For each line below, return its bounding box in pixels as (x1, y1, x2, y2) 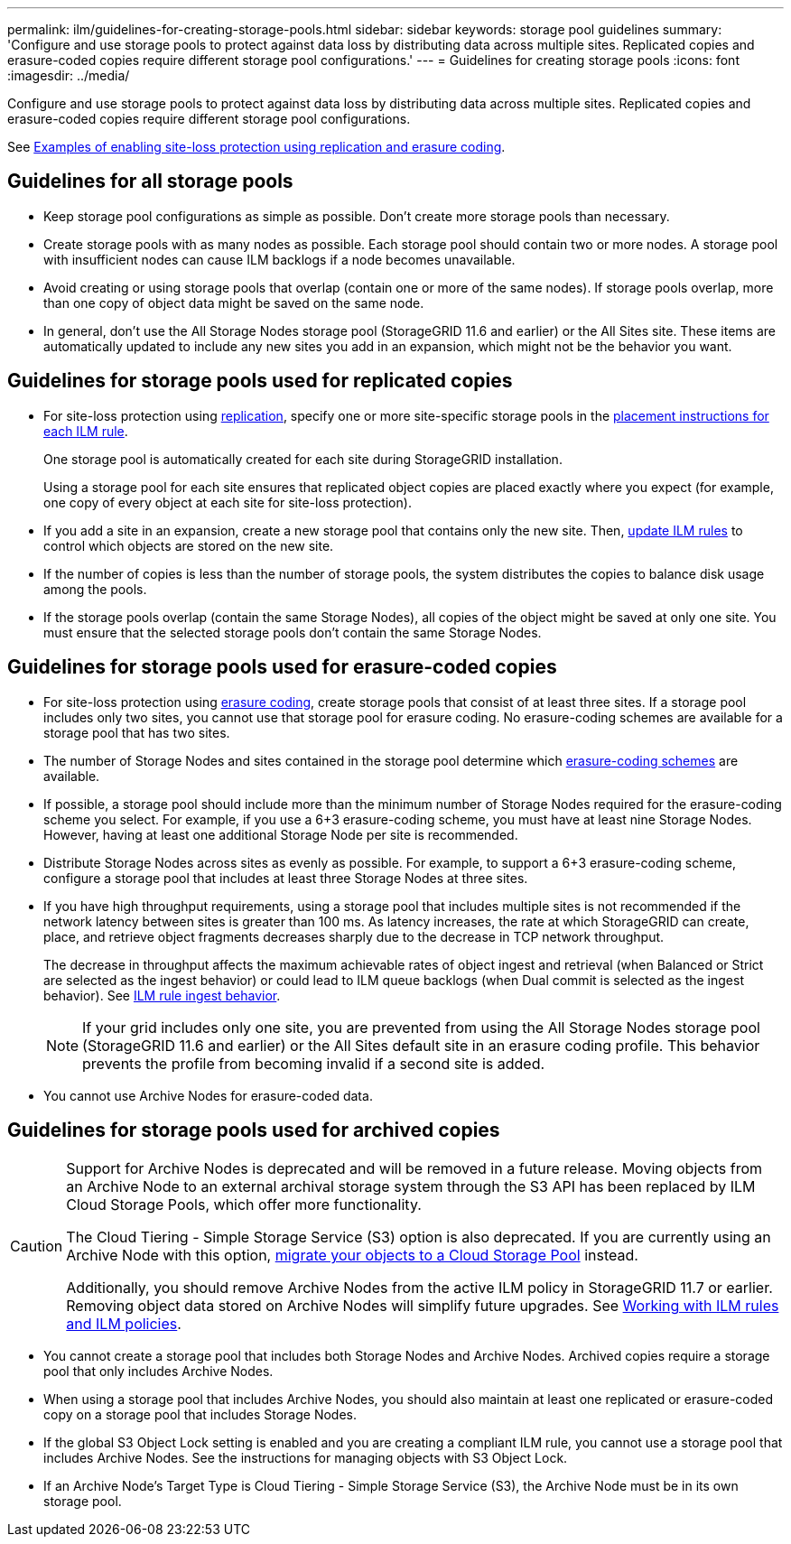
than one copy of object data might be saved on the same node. (43, 294, 424, 311)
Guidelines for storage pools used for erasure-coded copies (7, 656, 557, 679)
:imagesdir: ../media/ (7, 68, 130, 83)
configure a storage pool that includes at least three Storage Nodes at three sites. (43, 870, 528, 886)
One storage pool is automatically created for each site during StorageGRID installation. (43, 451, 563, 467)
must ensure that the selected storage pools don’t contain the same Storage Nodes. (43, 624, 542, 640)
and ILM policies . (66, 1315, 181, 1334)
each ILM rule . (43, 423, 128, 439)
